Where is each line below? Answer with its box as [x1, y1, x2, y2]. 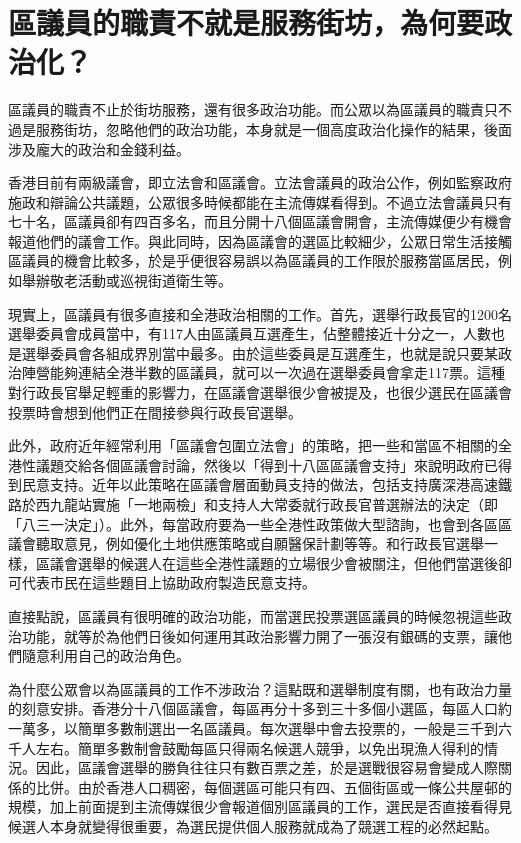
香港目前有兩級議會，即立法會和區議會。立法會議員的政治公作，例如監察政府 [8, 172, 512, 193]
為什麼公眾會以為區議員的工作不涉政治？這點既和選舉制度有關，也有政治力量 [8, 678, 512, 699]
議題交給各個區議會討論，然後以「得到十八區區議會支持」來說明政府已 [35, 454, 498, 475]
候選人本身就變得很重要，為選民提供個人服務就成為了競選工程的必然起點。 [8, 815, 498, 836]
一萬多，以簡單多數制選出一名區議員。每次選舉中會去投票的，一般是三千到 [8, 717, 498, 738]
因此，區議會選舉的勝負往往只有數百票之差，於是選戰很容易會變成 [35, 757, 470, 778]
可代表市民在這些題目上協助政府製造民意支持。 [8, 572, 316, 593]
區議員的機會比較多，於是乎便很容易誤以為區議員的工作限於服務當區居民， [8, 250, 498, 271]
